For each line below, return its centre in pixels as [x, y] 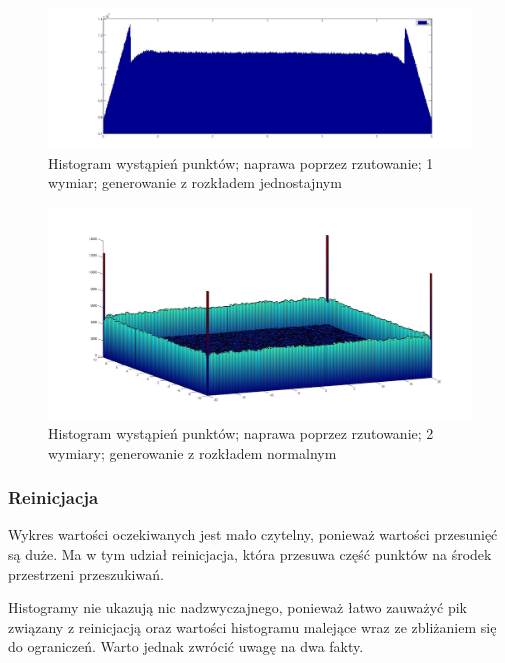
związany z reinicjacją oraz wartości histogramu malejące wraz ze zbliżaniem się [252, 626]
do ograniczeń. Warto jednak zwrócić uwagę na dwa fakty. [186, 646]
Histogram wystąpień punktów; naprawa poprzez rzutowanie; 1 [241, 162]
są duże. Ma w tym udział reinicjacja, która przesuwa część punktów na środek [250, 553]
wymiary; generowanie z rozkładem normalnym [192, 452]
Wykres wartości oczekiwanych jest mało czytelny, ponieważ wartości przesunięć [253, 534]
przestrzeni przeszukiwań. [86, 573]
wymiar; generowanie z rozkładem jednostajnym [195, 182]
